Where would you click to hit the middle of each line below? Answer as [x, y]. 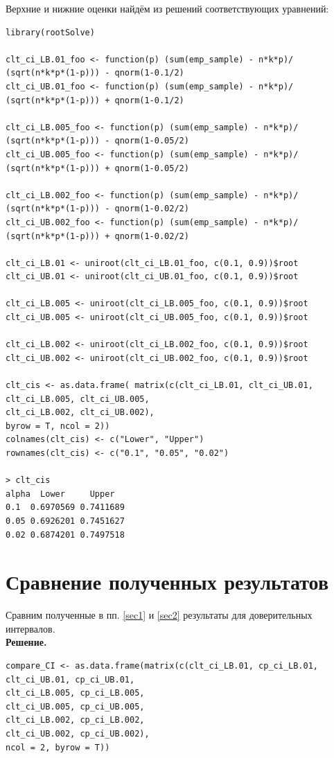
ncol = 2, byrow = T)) [58, 747]
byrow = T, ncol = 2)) [58, 426]
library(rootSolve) [50, 32]
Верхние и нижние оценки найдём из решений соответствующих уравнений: [167, 8]
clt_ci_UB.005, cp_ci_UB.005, [75, 706]
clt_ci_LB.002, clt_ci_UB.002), [80, 413]
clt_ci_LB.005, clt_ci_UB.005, [78, 399]
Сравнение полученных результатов [167, 582]
